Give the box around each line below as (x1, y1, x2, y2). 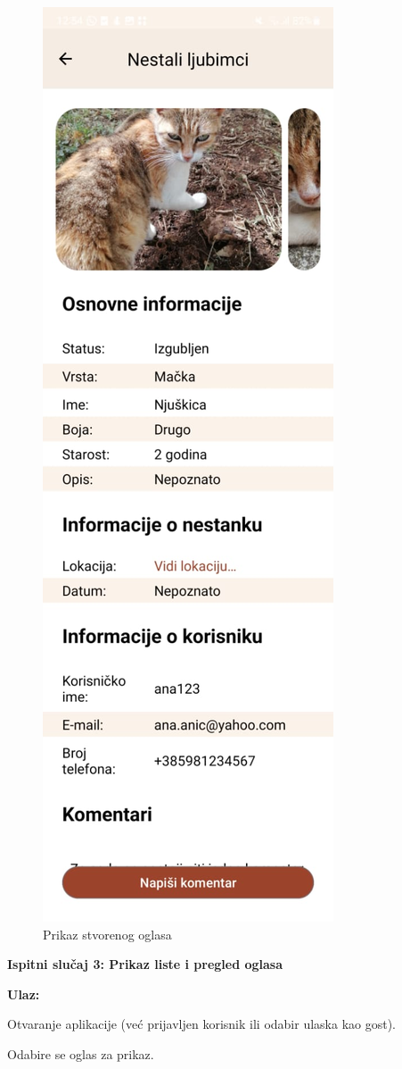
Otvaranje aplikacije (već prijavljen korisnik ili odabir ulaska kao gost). (7, 1015, 397, 1033)
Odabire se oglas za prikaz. (7, 1044, 154, 1063)
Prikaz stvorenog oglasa (43, 924, 172, 943)
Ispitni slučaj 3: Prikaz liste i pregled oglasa (7, 955, 283, 973)
